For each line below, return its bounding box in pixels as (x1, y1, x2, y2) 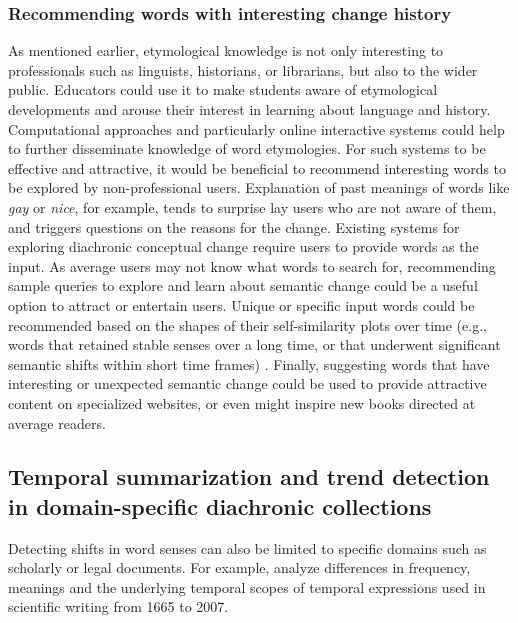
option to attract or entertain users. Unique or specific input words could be (8, 294, 475, 315)
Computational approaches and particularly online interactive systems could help (8, 118, 505, 139)
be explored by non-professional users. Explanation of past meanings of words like (8, 177, 510, 198)
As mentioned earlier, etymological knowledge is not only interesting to (8, 40, 444, 61)
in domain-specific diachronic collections (8, 490, 432, 521)
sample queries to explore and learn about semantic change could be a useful (8, 275, 478, 296)
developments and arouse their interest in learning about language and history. (8, 99, 491, 119)
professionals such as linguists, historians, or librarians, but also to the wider (8, 59, 478, 80)
